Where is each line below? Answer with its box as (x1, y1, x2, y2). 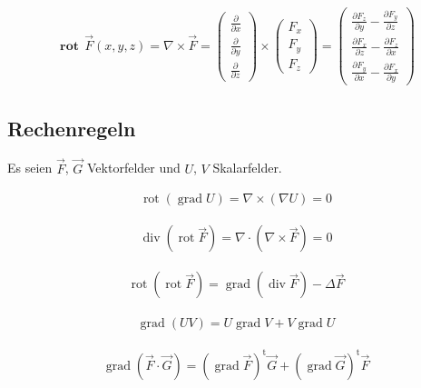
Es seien (7, 158, 53, 177)
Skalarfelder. (212, 158, 282, 177)
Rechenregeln (7, 114, 136, 142)
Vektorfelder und (87, 158, 181, 177)
